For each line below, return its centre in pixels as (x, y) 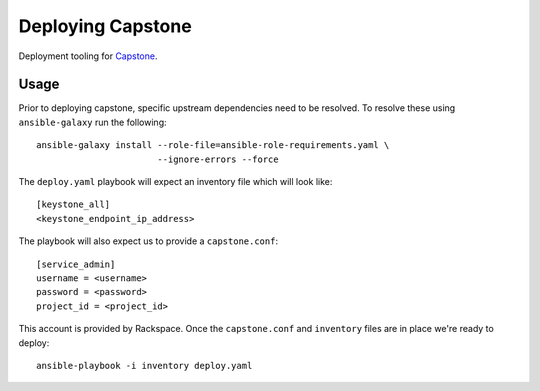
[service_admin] (76, 264)
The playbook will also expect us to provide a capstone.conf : (148, 241)
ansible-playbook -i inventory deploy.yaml (144, 365)
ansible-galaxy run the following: (92, 122)
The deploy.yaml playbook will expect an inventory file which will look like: (175, 182)
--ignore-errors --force (217, 159)
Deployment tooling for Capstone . (88, 56)
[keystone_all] (73, 204)
